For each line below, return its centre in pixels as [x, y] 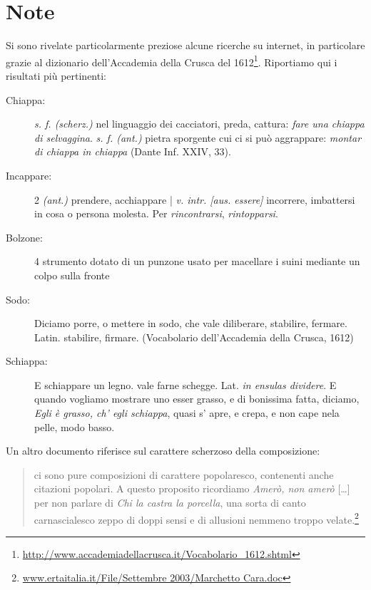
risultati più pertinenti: [56, 75]
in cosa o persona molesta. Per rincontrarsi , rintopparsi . [156, 213]
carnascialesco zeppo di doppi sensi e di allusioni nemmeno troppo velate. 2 [196, 518]
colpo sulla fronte [72, 275]
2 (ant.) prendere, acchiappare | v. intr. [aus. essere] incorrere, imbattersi [195, 199]
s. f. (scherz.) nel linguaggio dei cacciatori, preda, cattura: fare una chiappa [199, 124]
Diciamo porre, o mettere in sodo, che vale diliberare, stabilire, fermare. [191, 323]
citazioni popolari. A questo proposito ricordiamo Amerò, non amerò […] [192, 488]
